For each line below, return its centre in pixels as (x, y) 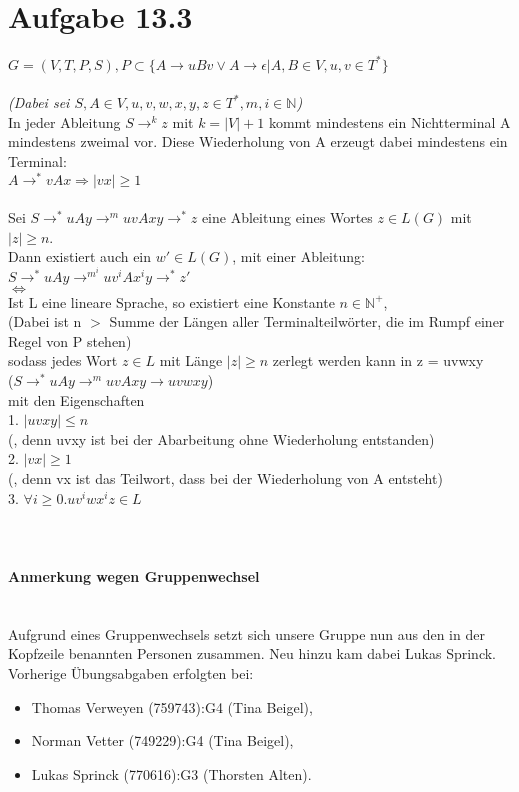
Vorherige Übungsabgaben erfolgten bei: (131, 672)
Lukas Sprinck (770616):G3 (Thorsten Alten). (171, 773)
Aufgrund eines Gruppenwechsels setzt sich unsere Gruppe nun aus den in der (246, 633)
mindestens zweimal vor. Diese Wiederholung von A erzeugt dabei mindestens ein (258, 141)
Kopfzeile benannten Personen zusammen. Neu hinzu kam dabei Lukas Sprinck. (252, 653)
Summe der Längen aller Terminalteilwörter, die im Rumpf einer (307, 321)
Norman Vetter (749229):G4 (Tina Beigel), (162, 740)
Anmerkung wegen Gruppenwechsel (134, 575)
